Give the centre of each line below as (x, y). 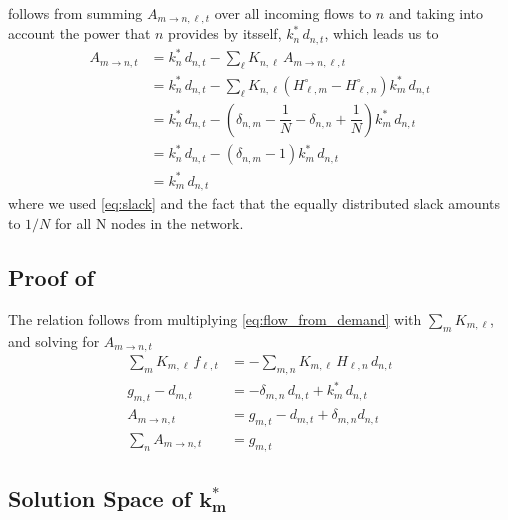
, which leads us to (381, 33)
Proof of (51, 276)
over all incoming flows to (293, 13)
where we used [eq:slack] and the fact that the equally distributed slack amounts (254, 203)
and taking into (436, 13)
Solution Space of (100, 498)
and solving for (54, 340)
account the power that (79, 33)
